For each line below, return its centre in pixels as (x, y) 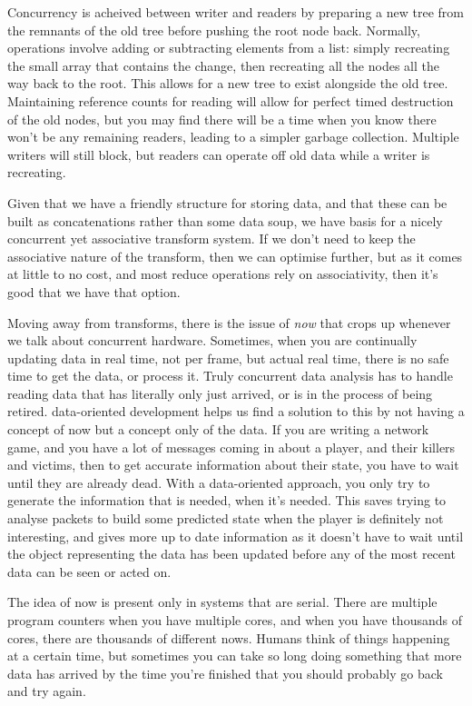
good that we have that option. (94, 291)
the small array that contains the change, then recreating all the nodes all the (223, 65)
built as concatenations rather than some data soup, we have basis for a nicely (225, 220)
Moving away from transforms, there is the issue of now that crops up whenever (229, 322)
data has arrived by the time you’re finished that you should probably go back (225, 673)
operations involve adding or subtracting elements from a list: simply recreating (229, 48)
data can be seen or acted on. (89, 571)
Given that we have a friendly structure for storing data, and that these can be (227, 202)
